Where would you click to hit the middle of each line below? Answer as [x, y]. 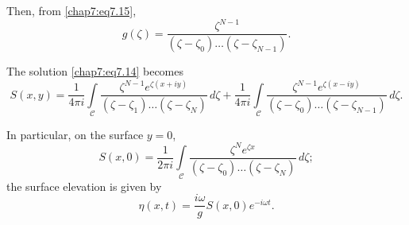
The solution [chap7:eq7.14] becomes [95, 71]
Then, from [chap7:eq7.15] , [71, 10]
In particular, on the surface [75, 134]
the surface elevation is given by [84, 186]
